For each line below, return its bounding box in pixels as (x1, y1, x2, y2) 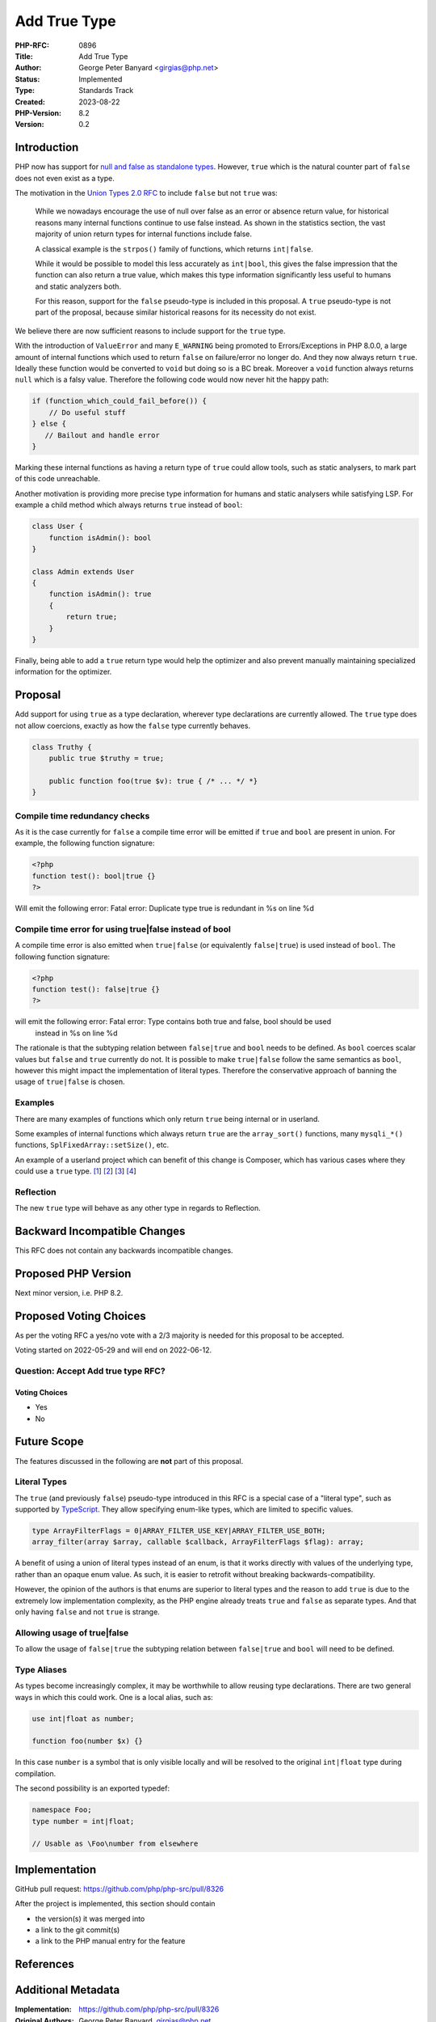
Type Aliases (15, 1664, 68, 1675)
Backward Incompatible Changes (15, 1225, 186, 1238)
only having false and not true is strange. (15, 1607, 161, 1617)
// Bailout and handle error (44, 430, 161, 440)
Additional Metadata (15, 1983, 120, 1997)
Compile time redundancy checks (15, 810, 150, 821)
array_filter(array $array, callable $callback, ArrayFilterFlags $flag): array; (31, 1538, 365, 1546)
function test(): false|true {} (31, 985, 161, 994)
